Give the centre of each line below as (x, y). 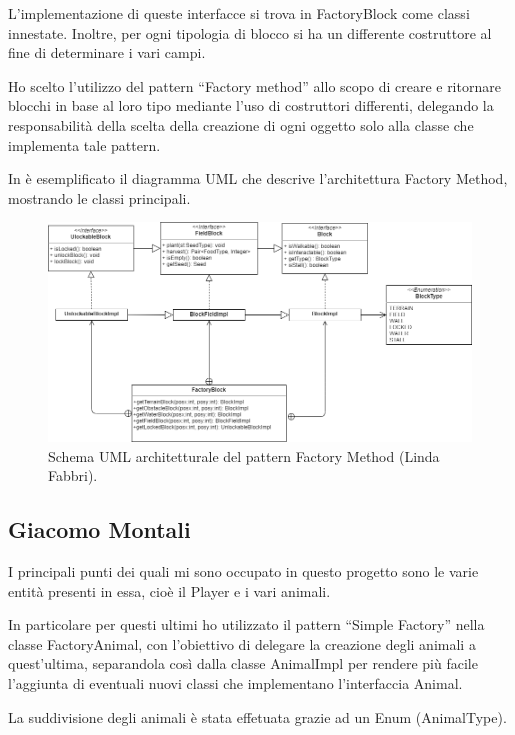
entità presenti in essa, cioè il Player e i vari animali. (169, 590)
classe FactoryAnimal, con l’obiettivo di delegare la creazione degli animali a (242, 643)
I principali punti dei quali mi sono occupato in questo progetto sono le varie (243, 570)
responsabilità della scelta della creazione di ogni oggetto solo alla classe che (241, 124)
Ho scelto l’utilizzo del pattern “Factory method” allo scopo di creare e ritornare (254, 85)
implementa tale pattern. (84, 144)
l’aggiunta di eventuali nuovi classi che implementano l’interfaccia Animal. (235, 682)
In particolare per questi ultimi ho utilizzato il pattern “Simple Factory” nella (246, 624)
